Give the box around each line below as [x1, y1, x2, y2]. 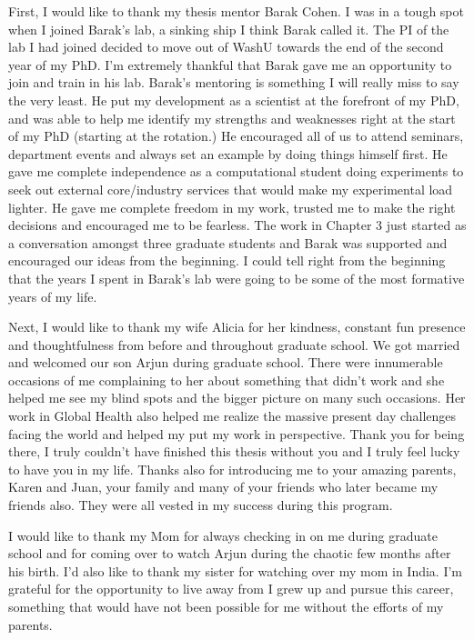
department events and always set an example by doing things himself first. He [8, 144, 448, 163]
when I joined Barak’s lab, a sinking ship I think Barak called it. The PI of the [8, 19, 449, 38]
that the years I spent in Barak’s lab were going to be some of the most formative [8, 268, 465, 287]
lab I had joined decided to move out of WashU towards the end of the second [8, 37, 444, 56]
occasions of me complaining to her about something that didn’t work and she [8, 370, 445, 389]
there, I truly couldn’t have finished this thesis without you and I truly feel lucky [8, 442, 460, 461]
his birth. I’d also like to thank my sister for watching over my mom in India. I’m [8, 561, 463, 580]
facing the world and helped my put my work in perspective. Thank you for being [8, 424, 465, 443]
